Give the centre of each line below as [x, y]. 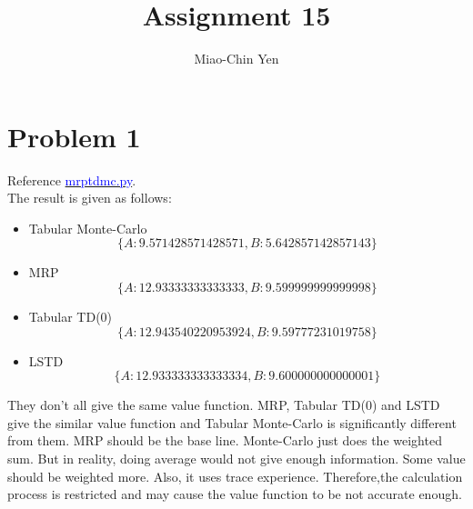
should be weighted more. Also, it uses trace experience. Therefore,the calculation [235, 476]
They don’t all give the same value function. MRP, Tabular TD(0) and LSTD [224, 405]
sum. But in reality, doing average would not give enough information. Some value [236, 458]
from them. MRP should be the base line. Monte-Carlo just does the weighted [225, 440]
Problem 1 [74, 136]
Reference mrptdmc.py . [72, 180]
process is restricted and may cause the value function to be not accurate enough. [235, 494]
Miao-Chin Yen [236, 59]
